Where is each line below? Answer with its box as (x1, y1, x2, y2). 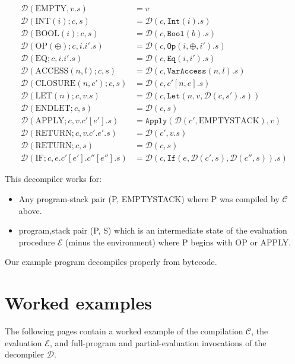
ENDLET (35, 104, 71, 113)
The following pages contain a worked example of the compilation (5, 325, 243, 337)
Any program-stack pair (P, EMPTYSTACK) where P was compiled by (18, 193, 280, 205)
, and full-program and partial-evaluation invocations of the (49, 336, 267, 349)
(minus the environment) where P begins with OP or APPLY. (65, 235, 291, 248)
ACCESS (35, 67, 69, 76)
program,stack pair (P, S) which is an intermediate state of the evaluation (18, 224, 287, 237)
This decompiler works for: (5, 173, 102, 185)
